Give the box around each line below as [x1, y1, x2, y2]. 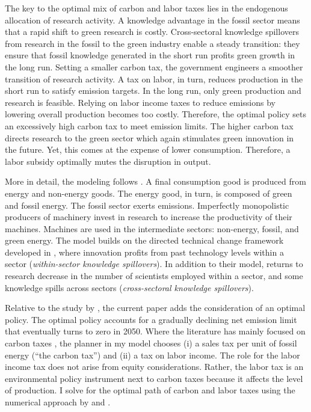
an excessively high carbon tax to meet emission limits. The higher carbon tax [5, 119, 294, 132]
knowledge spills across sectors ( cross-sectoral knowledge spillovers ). [5, 281, 254, 294]
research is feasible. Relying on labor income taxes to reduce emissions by [5, 96, 276, 108]
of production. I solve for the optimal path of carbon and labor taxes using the [5, 384, 295, 396]
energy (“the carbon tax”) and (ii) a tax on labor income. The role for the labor [5, 348, 300, 361]
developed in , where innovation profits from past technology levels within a [5, 245, 284, 258]
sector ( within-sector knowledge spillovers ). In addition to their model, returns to [5, 257, 303, 270]
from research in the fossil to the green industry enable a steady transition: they [5, 37, 300, 49]
